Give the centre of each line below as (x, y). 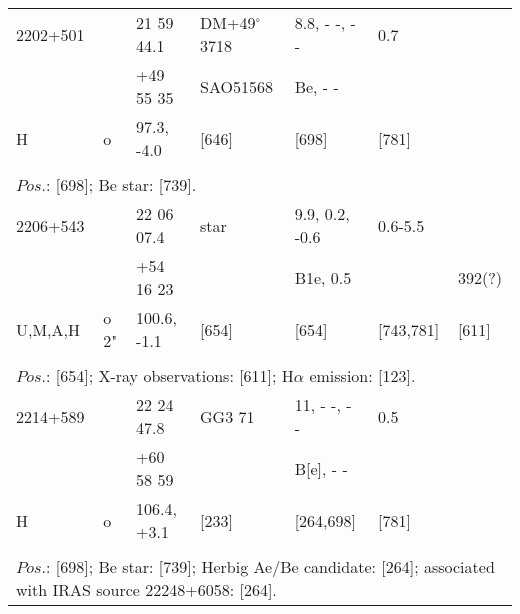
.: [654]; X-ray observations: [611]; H (167, 375)
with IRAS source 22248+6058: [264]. (146, 589)
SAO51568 (236, 86)
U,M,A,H (48, 329)
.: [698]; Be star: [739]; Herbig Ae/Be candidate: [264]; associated (268, 566)
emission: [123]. (362, 375)
